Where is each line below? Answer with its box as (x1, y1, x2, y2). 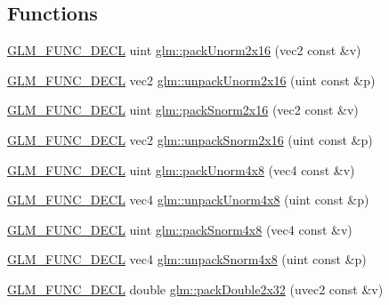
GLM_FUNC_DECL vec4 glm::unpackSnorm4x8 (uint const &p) (7, 250, 367, 269)
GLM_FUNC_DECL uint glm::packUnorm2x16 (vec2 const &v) (7, 41, 361, 60)
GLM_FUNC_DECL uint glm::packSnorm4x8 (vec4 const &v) (7, 220, 353, 238)
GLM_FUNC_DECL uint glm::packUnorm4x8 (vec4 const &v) (7, 160, 355, 179)
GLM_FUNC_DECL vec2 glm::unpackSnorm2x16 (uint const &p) (7, 130, 373, 148)
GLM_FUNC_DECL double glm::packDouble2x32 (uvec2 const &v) (7, 279, 384, 298)
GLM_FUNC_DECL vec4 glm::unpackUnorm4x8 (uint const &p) (7, 190, 369, 209)
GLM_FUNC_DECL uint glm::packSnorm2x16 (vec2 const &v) (7, 100, 359, 119)
